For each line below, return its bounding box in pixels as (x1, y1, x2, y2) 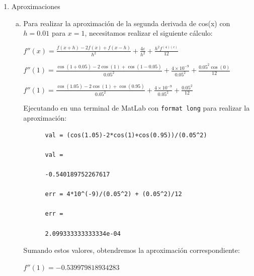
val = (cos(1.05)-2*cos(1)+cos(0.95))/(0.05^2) (45, 131, 207, 139)
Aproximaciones (11, 1, 60, 11)
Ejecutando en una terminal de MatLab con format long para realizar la (23, 103, 250, 113)
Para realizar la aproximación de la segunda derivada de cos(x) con (23, 18, 230, 28)
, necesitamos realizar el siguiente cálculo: (84, 28, 213, 38)
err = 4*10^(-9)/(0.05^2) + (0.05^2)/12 (45, 191, 182, 198)
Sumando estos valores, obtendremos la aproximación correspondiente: (23, 245, 240, 255)
